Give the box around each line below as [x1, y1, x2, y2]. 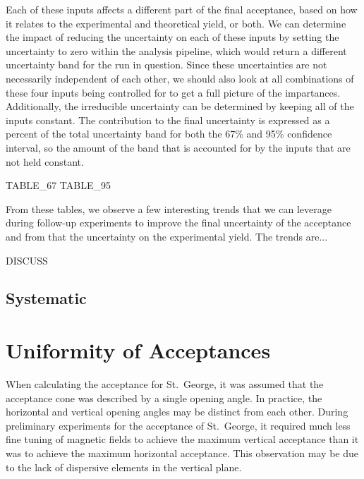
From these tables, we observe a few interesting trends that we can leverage [6, 201, 332, 216]
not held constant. [6, 154, 84, 169]
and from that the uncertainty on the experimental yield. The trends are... [6, 229, 328, 243]
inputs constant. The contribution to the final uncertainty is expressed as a [6, 112, 330, 127]
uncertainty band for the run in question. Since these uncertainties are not [6, 57, 327, 72]
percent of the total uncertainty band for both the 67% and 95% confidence [6, 126, 332, 141]
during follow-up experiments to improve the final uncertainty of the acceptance [6, 215, 351, 230]
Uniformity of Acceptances [6, 336, 271, 365]
